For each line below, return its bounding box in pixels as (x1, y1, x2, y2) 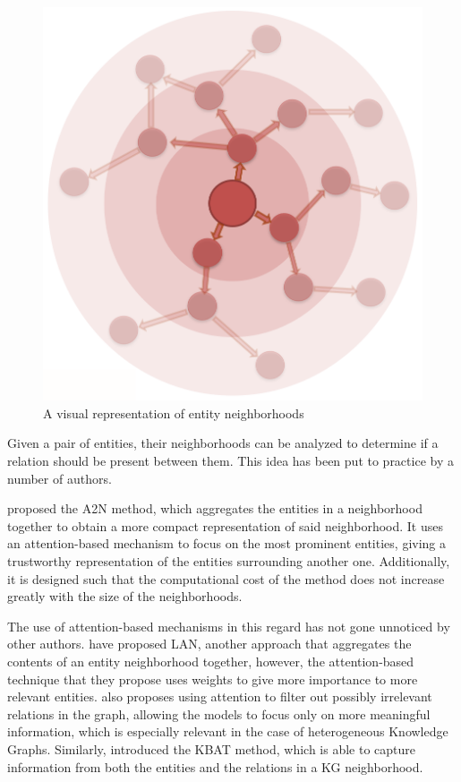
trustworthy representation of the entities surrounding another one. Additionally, (7, 551, 450, 570)
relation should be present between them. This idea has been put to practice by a (7, 451, 454, 469)
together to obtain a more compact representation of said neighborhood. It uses (7, 516, 444, 535)
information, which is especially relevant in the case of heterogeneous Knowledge (7, 722, 448, 741)
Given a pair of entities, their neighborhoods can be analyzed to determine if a (7, 434, 439, 452)
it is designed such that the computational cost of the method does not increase (7, 569, 445, 588)
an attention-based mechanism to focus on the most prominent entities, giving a (7, 534, 447, 553)
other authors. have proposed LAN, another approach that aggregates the (7, 634, 412, 653)
